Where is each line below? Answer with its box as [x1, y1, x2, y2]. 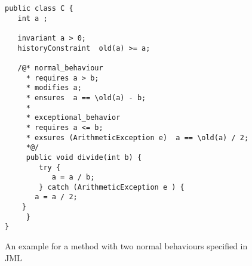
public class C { [5, 4, 73, 13]
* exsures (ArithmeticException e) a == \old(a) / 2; [26, 133, 249, 142]
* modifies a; [26, 83, 82, 92]
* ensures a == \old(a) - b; [26, 93, 146, 102]
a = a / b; [51, 173, 95, 182]
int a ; [17, 14, 48, 23]
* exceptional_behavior [26, 113, 121, 122]
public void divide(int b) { [26, 153, 142, 162]
